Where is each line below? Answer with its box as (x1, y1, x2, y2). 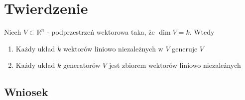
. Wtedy (189, 27, 215, 37)
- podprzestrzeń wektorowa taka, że (47, 27, 155, 37)
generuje (172, 43, 198, 53)
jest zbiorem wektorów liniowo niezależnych (109, 60, 241, 70)
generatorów (63, 60, 101, 70)
